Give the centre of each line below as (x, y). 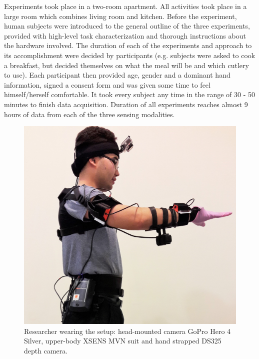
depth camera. (46, 350)
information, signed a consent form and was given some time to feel (107, 84)
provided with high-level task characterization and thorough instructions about (125, 35)
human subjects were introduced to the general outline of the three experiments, (127, 26)
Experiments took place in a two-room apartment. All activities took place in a (125, 6)
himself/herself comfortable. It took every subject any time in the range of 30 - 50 (130, 94)
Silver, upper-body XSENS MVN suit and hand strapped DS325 (123, 341)
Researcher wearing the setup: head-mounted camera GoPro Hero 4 (127, 331)
